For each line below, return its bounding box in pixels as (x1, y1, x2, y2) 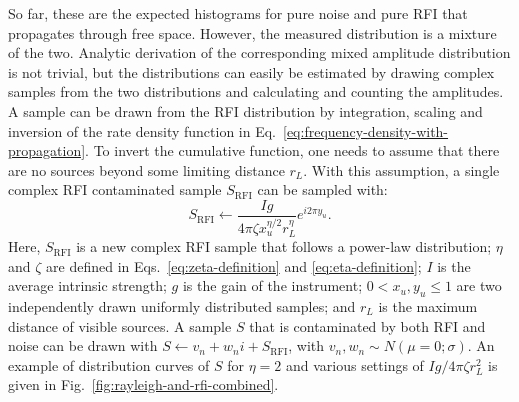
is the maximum (378, 296, 478, 317)
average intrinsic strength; (8, 275, 167, 296)
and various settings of (285, 354, 424, 375)
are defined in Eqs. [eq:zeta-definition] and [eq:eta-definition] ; (46, 255, 422, 276)
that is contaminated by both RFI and (249, 315, 486, 336)
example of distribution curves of (8, 354, 210, 375)
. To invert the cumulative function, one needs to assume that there (85, 140, 500, 161)
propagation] (8, 140, 86, 161)
